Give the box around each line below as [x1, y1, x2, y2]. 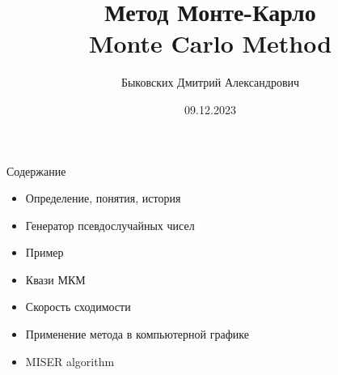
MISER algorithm [25, 352, 115, 369]
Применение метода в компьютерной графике [25, 326, 249, 343]
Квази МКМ [25, 271, 86, 288]
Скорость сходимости [25, 298, 131, 315]
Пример [25, 244, 64, 261]
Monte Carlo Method [88, 27, 332, 60]
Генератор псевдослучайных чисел [25, 216, 195, 233]
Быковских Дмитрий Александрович [120, 74, 300, 91]
